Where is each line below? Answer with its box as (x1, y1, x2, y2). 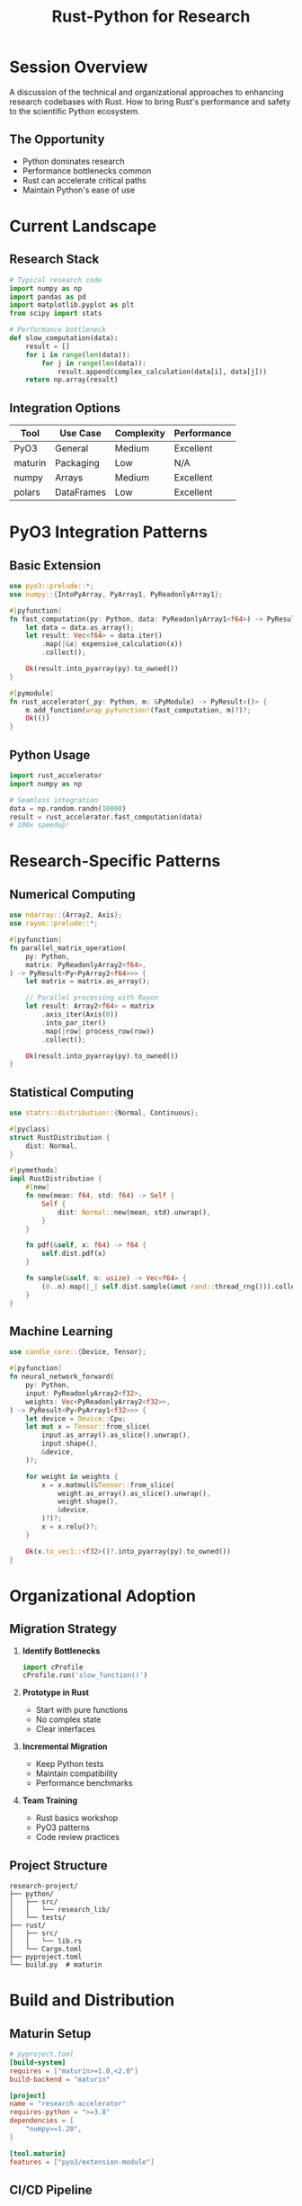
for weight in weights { (25, 1472, 119, 1481)
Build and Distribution (9, 1990, 175, 2011)
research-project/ (9, 1882, 78, 1891)
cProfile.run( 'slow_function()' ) (22, 1671, 148, 1680)
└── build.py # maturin (9, 1960, 102, 1969)
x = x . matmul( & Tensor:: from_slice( (41, 1480, 175, 1490)
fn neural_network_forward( (9, 1372, 115, 1382)
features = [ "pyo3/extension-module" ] (9, 2157, 155, 2166)
